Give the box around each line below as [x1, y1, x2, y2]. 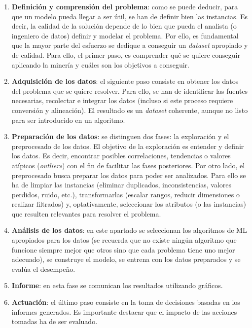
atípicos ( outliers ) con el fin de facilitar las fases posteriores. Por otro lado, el [11, 160, 245, 170]
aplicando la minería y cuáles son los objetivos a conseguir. [11, 59, 189, 70]
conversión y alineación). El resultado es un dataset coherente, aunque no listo [11, 105, 248, 115]
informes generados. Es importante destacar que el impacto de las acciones [11, 306, 237, 317]
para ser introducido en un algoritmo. [11, 114, 125, 125]
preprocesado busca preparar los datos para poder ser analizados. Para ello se [11, 170, 246, 180]
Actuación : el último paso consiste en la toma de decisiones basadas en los [11, 297, 240, 307]
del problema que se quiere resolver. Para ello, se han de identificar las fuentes [11, 85, 248, 96]
